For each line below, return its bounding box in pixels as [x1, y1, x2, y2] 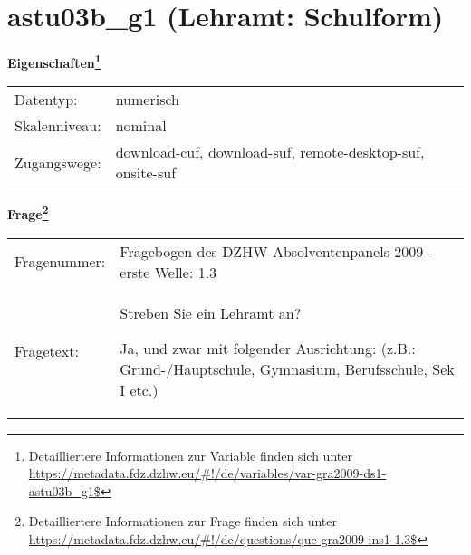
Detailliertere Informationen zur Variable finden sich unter [28, 445, 352, 464]
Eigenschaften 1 [7, 51, 101, 72]
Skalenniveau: [14, 115, 101, 137]
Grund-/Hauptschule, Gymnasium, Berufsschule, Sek [120, 358, 455, 379]
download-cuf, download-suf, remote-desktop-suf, [115, 141, 425, 163]
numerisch [115, 89, 179, 110]
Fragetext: [14, 340, 79, 362]
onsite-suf [115, 162, 177, 184]
